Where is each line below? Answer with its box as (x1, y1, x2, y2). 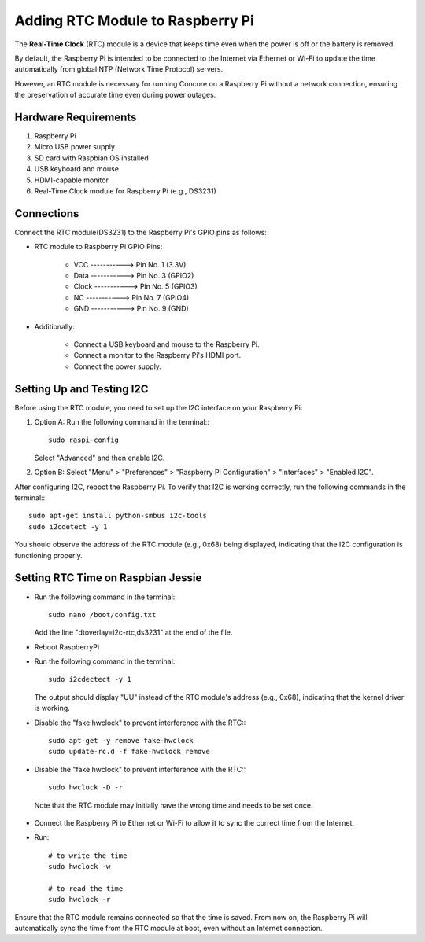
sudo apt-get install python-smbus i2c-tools (28, 511, 208, 521)
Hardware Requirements (14, 110, 137, 123)
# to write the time (48, 851, 128, 860)
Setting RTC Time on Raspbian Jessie (14, 571, 202, 585)
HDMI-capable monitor (34, 175, 109, 185)
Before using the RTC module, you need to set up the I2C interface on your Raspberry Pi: (14, 403, 303, 412)
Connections (14, 207, 79, 220)
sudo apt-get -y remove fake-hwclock (48, 736, 194, 745)
